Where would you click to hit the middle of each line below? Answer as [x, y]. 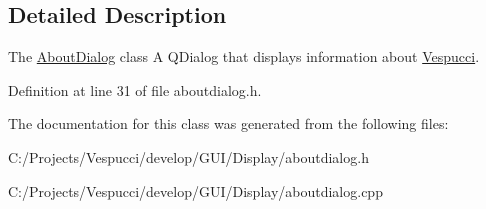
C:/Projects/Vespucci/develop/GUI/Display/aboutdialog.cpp [195, 190]
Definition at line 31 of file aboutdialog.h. [135, 89]
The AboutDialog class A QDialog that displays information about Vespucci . [244, 56]
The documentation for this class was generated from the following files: [228, 123]
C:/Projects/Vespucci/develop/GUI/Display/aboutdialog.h [188, 156]
